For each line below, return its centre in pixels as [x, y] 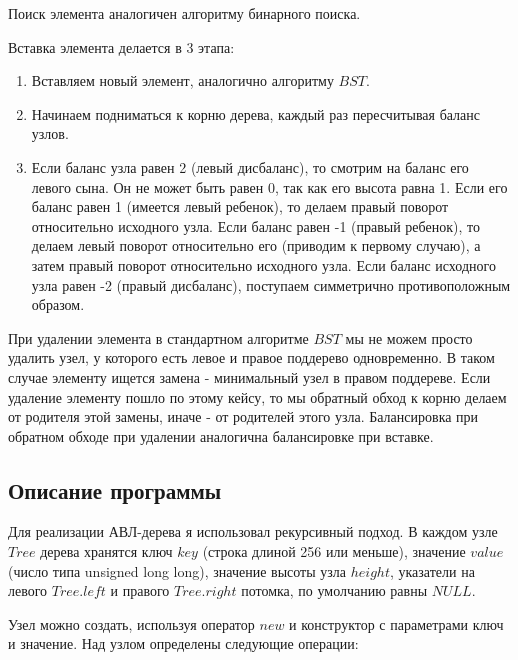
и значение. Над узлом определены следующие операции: [183, 643]
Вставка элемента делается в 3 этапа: [121, 46]
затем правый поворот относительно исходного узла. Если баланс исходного [263, 264]
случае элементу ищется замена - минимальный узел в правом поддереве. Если [249, 376]
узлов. [50, 133]
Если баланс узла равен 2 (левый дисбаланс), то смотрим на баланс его [250, 166]
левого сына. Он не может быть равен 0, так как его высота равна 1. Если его [269, 186]
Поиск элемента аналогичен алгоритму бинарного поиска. [184, 13]
